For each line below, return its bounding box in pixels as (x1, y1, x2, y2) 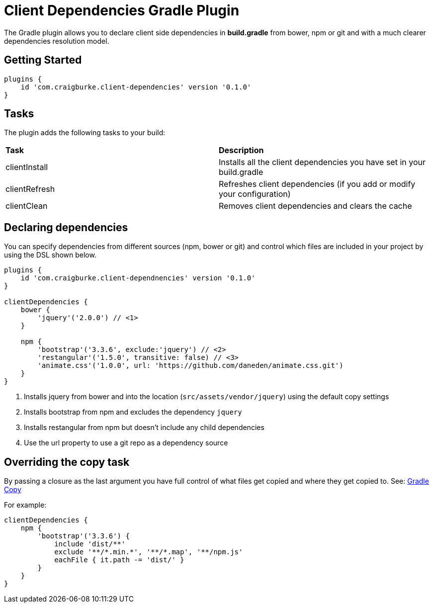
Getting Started (4, 54, 82, 67)
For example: (4, 501, 47, 510)
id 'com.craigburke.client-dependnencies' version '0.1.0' (20, 274, 256, 282)
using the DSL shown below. (4, 251, 96, 260)
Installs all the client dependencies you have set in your (219, 157, 426, 168)
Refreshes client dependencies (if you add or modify (219, 179, 416, 189)
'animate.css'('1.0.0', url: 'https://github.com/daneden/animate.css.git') (37, 361, 344, 370)
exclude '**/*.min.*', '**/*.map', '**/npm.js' (54, 548, 243, 556)
